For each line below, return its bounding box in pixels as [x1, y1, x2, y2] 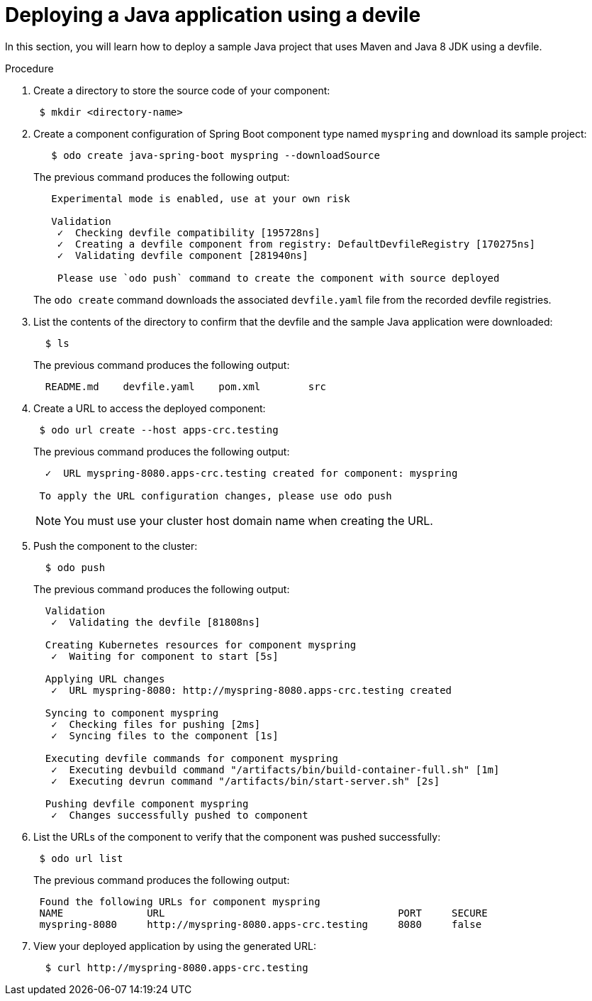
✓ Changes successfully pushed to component [51, 809, 308, 821]
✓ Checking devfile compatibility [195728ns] [57, 226, 320, 238]
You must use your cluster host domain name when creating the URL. [64, 513, 433, 528]
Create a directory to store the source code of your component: [33, 84, 330, 96]
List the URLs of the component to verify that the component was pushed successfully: [33, 830, 441, 843]
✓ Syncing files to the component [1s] [51, 729, 279, 741]
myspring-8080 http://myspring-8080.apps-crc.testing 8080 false [39, 918, 482, 930]
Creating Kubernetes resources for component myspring [45, 638, 357, 651]
